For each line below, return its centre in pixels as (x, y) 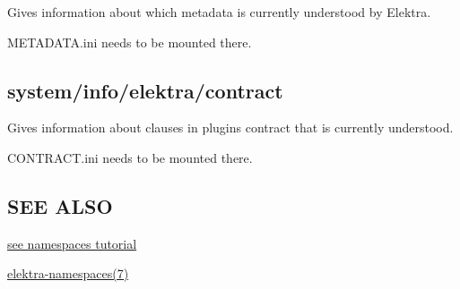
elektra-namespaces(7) (68, 273)
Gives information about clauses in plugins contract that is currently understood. (230, 127)
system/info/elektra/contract (145, 90)
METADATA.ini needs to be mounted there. (130, 42)
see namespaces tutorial (72, 243)
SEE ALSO (60, 205)
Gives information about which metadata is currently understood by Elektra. (219, 12)
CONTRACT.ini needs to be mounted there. (130, 157)
